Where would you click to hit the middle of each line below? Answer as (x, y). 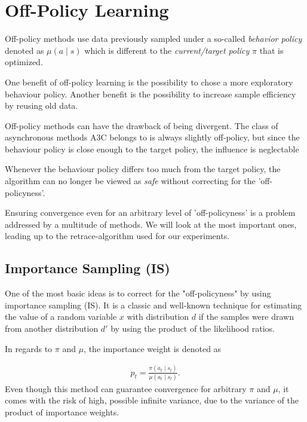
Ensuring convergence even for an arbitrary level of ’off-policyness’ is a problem (150, 212)
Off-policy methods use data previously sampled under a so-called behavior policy (153, 39)
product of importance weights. (62, 412)
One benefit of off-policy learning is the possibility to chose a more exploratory (149, 82)
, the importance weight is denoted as (153, 348)
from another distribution (52, 328)
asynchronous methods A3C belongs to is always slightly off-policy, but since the (152, 137)
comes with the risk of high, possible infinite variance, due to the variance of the (152, 400)
